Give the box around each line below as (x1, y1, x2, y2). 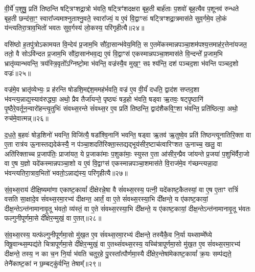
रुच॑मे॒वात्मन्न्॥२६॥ (4, 113, 49, 123)
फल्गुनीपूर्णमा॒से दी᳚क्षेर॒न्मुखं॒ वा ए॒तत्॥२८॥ (4, 213, 101, 223)
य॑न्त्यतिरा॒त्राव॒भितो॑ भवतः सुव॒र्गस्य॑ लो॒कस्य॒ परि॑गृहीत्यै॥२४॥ (4, 23, 144, 33)
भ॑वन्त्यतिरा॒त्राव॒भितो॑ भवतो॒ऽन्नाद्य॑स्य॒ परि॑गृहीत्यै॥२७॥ (4, 167, 128, 178)
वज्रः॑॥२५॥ (4, 68, 31, 78)
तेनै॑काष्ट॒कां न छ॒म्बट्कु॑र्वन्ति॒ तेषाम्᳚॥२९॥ (4, 258, 101, 268)
